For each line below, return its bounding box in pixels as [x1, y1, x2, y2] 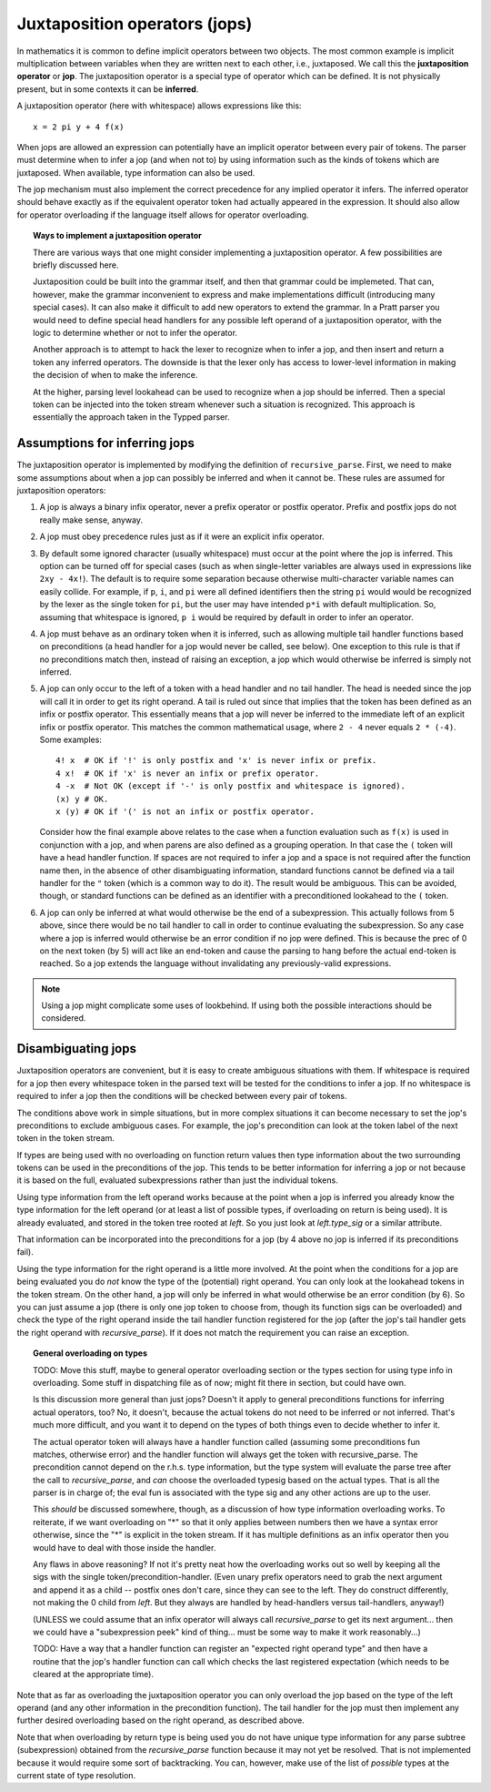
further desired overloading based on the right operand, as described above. [16, 1715, 305, 1726]
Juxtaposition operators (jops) [16, 14, 253, 34]
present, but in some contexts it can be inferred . [16, 83, 199, 95]
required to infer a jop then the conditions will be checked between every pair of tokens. [16, 1091, 347, 1102]
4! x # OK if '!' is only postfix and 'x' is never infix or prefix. [55, 756, 377, 766]
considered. [41, 1013, 86, 1023]
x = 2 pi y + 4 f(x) [33, 121, 125, 132]
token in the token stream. [16, 1133, 115, 1144]
